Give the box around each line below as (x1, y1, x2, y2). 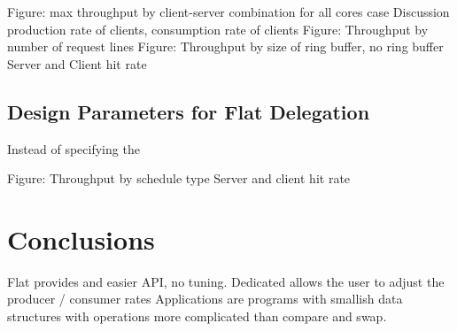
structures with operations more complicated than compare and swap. (7, 307, 387, 326)
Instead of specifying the (7, 139, 140, 158)
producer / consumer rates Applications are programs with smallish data (7, 289, 403, 308)
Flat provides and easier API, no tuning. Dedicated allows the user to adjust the (7, 272, 445, 290)
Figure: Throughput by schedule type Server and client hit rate (7, 169, 351, 188)
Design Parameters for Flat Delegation (7, 97, 370, 125)
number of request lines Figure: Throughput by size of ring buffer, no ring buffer (7, 37, 444, 56)
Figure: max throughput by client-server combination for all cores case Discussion (7, 3, 450, 20)
